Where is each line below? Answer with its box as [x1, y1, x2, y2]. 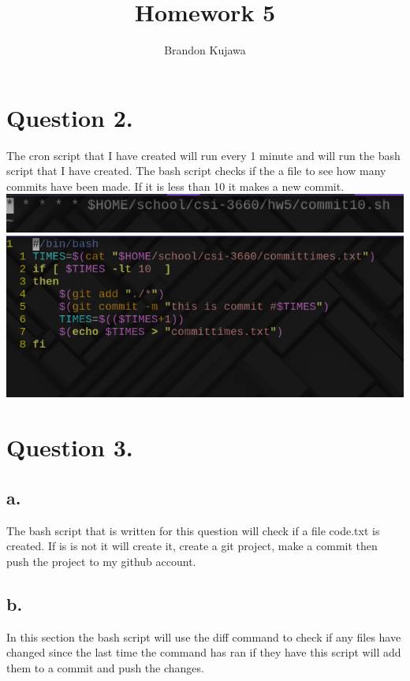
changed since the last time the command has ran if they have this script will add [6, 644, 401, 661]
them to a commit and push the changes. [6, 659, 204, 675]
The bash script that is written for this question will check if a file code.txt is [6, 522, 380, 538]
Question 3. [6, 431, 133, 463]
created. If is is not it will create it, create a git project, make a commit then [6, 538, 378, 554]
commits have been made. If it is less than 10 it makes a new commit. [6, 177, 345, 194]
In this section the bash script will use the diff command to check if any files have [6, 628, 401, 645]
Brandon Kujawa [164, 42, 246, 58]
